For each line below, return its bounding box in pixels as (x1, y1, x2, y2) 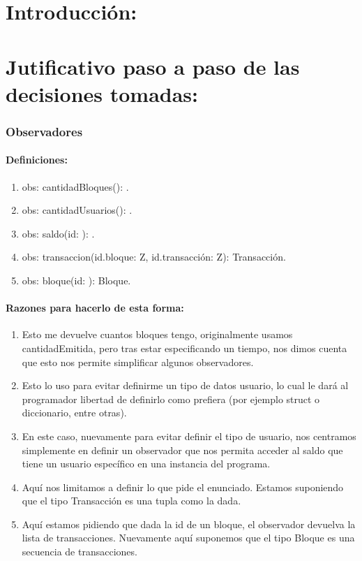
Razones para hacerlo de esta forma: (6, 300, 184, 315)
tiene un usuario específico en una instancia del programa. (22, 456, 271, 471)
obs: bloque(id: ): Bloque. (22, 272, 131, 287)
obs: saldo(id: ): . (22, 226, 95, 240)
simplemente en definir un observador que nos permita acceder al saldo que (22, 442, 343, 457)
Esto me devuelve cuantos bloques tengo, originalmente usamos (22, 327, 293, 342)
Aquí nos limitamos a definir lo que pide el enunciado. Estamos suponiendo (22, 479, 344, 494)
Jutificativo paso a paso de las (6, 52, 300, 80)
